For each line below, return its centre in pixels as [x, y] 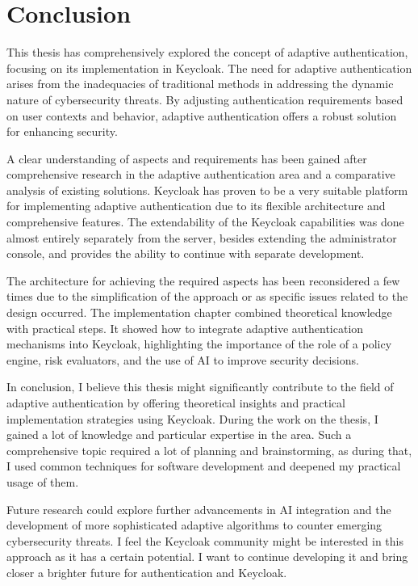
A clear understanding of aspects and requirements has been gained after [187, 158]
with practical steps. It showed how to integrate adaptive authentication [185, 328]
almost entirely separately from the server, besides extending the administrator [202, 237]
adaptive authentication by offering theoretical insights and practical [176, 403]
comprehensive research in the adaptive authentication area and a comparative [201, 174]
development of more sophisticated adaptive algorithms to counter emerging [194, 525]
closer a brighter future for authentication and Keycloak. [147, 572]
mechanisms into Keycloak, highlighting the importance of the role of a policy [199, 344]
